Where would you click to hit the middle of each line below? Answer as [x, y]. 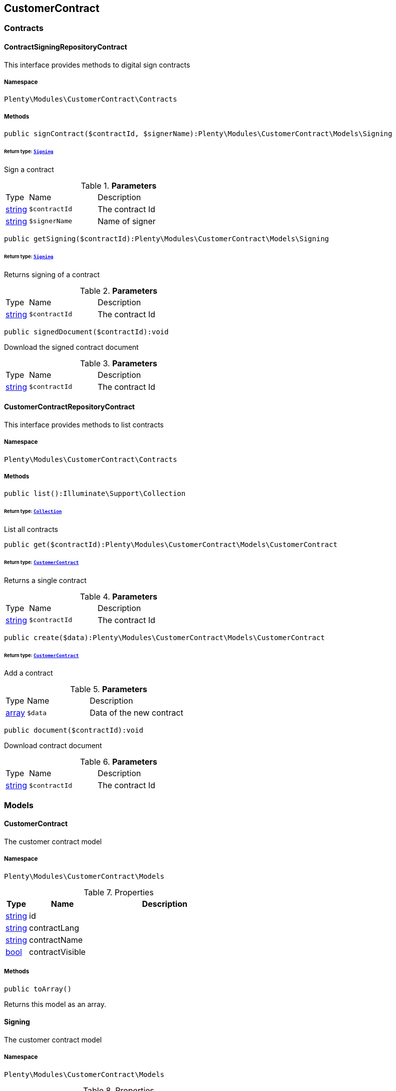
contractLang [54, 928]
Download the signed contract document [71, 347]
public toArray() [38, 989]
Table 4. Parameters [119, 596]
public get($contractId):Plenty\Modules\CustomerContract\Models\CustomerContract [171, 545]
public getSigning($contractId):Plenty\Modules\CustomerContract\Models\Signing [167, 238]
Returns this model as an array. [55, 1004]
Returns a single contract [45, 580]
